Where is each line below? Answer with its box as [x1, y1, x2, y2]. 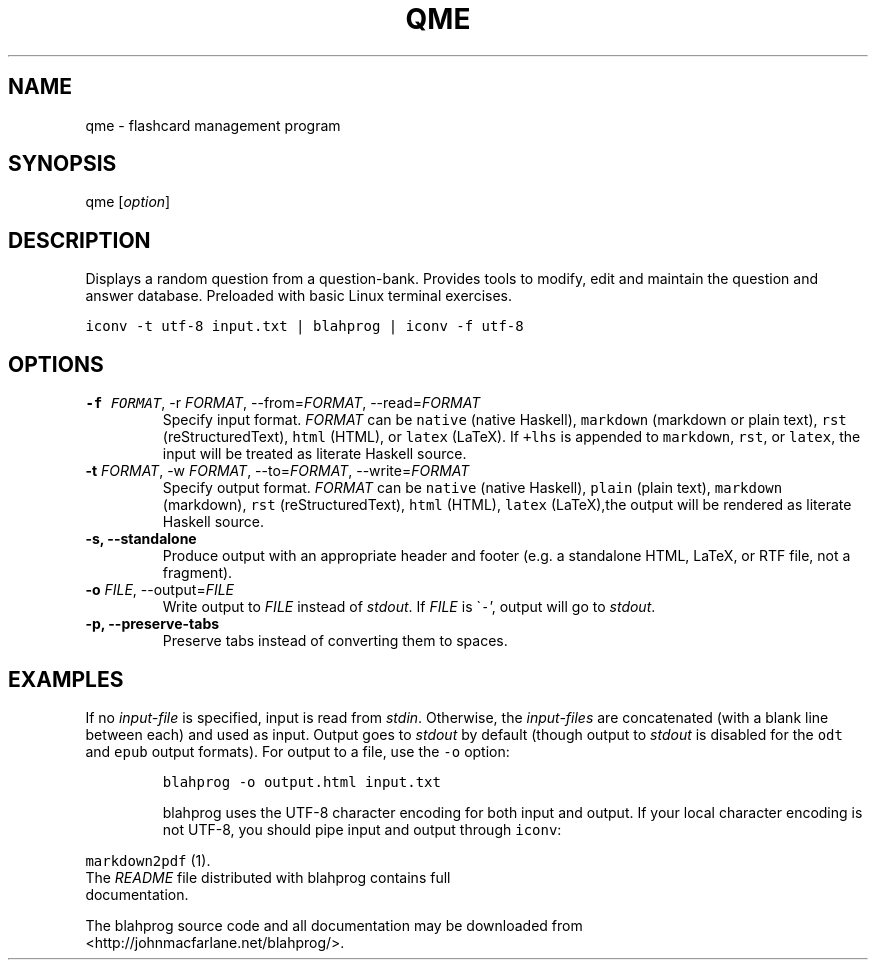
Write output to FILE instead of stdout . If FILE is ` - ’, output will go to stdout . [162, 598, 656, 616]
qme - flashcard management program [85, 116, 341, 134]
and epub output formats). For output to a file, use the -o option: [85, 742, 510, 760]
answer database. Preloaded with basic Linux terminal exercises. [85, 287, 513, 305]
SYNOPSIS [8, 151, 117, 177]
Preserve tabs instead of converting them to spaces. [162, 632, 508, 650]
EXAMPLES [8, 666, 124, 692]
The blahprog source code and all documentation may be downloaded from [85, 916, 583, 934]
